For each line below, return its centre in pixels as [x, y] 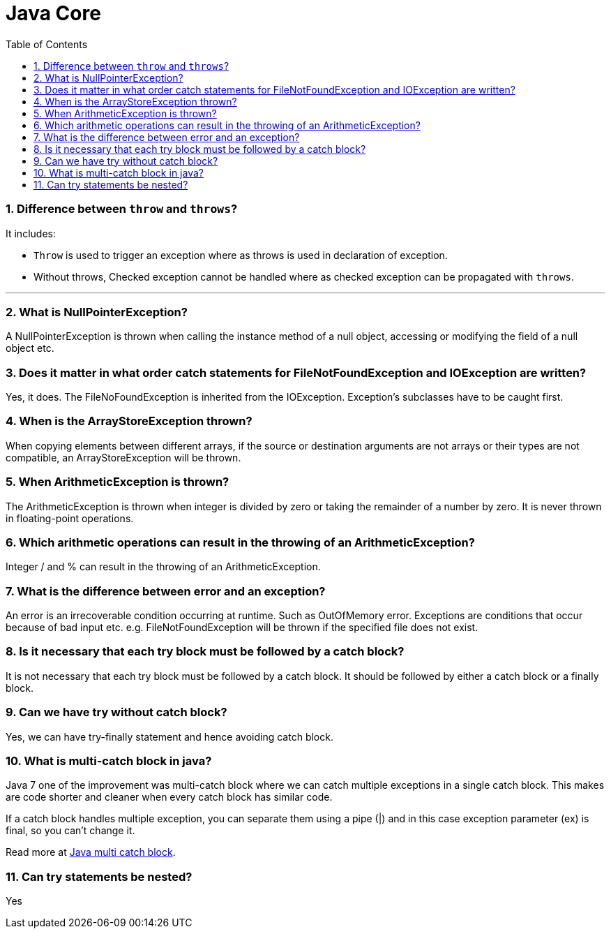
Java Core [53, 13]
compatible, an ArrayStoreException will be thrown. [123, 457]
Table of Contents [47, 44]
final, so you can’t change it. [70, 831]
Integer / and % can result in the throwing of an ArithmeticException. [163, 567]
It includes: [31, 233]
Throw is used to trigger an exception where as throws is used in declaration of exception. [241, 255]
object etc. [30, 348]
